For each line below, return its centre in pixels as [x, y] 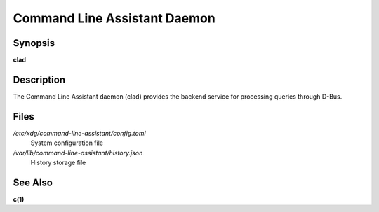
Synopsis [34, 43]
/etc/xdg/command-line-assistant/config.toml [80, 133]
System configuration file [67, 143]
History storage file [58, 163]
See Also [33, 182]
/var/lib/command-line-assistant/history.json [78, 153]
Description [39, 79]
